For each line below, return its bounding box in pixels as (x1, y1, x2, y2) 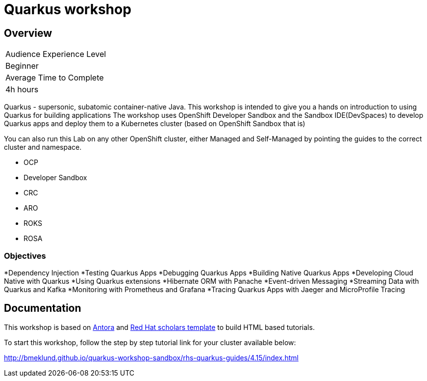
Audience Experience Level (5, 49, 106, 59)
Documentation (4, 302, 81, 315)
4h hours (5, 84, 39, 95)
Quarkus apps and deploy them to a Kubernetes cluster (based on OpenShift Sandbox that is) (4, 119, 305, 128)
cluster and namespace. (4, 143, 82, 152)
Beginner (5, 61, 39, 71)
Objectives (4, 250, 46, 261)
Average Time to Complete (5, 73, 104, 83)
